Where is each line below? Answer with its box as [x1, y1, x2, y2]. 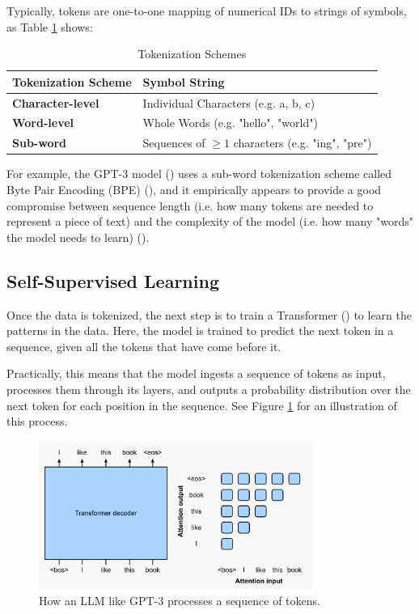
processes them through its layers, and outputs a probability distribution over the [6, 380, 411, 397]
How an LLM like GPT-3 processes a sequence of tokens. [39, 591, 320, 608]
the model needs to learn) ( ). [6, 228, 150, 245]
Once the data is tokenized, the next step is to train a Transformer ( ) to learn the [6, 306, 412, 323]
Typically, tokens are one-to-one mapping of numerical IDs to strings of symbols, [6, 2, 407, 19]
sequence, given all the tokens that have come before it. [6, 337, 281, 354]
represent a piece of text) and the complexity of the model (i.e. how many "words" [6, 213, 414, 230]
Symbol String [142, 73, 225, 90]
